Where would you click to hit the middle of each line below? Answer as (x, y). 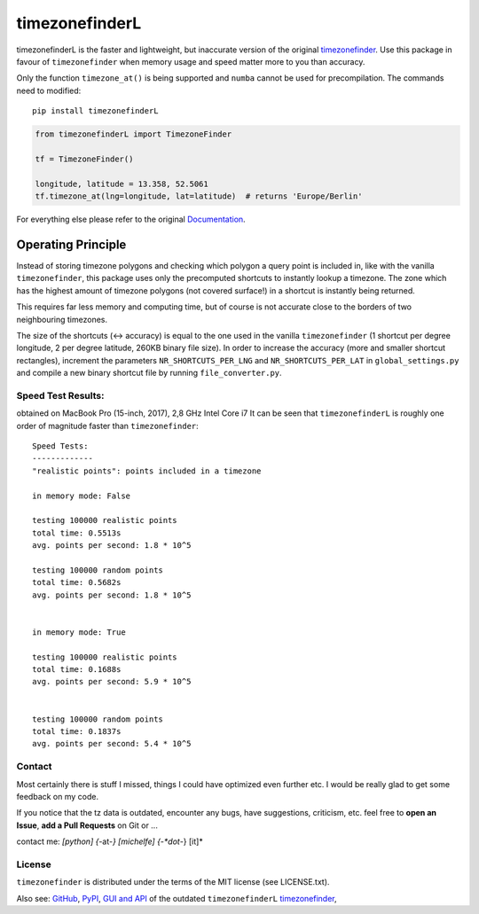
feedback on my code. (58, 796)
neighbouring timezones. (62, 319)
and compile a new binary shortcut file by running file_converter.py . (149, 373)
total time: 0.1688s (77, 670)
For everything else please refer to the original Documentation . (131, 219)
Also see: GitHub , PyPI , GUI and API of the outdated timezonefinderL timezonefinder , (177, 898)
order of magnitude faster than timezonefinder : (107, 426)
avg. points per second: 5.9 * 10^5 (112, 682)
